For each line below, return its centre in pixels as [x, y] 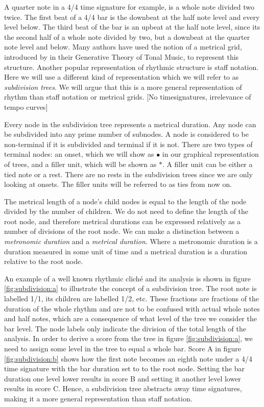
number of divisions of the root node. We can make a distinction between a [122, 231]
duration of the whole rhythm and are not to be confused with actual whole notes [132, 308]
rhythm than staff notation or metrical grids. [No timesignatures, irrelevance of [128, 97]
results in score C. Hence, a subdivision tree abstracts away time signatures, [123, 388]
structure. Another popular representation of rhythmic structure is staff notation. [131, 67]
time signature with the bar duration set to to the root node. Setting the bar [124, 368]
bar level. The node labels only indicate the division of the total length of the [125, 328]
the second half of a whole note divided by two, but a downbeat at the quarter [127, 37]
